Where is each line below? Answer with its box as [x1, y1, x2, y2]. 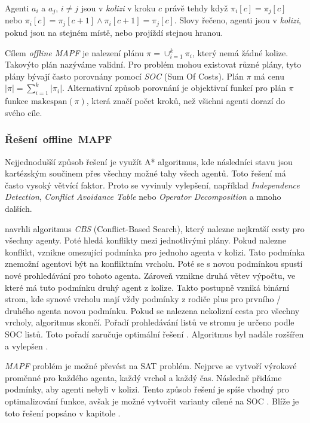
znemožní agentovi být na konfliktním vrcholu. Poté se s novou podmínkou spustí [5, 257, 303, 270]
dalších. [5, 202, 32, 214]
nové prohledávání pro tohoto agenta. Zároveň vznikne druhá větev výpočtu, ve [5, 269, 296, 281]
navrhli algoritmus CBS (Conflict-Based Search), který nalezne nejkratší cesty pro [5, 222, 305, 235]
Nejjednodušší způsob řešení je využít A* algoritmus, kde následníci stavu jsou [5, 155, 293, 168]
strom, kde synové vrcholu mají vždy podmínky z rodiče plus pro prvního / [5, 293, 281, 305]
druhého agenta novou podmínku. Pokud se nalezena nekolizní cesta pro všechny [5, 304, 300, 317]
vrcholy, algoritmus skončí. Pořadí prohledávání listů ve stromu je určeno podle [5, 316, 294, 328]
